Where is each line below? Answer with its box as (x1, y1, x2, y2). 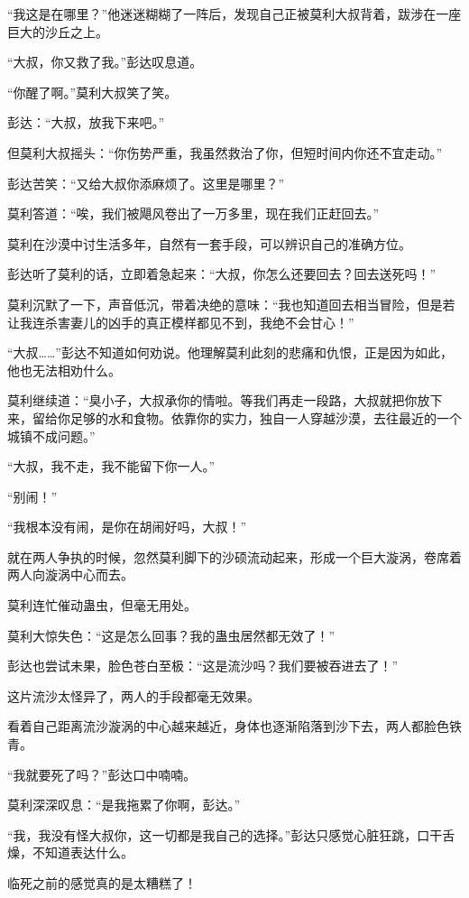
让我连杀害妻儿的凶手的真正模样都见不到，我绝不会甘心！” (7, 312, 354, 331)
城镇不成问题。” (7, 426, 96, 445)
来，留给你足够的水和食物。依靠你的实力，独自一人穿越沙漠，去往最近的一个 (7, 408, 462, 427)
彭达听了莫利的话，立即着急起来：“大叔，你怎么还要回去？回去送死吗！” (7, 264, 437, 283)
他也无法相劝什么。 (7, 360, 121, 379)
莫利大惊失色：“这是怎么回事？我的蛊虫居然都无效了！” (7, 625, 336, 644)
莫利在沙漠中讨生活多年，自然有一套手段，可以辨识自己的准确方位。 (7, 234, 411, 253)
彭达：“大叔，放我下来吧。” (7, 113, 165, 132)
